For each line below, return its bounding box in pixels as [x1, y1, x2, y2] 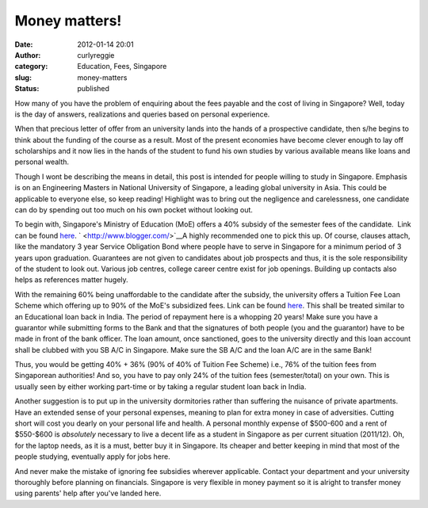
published [77, 84, 110, 94]
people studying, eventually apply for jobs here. [14, 452, 170, 461]
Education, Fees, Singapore [77, 62, 167, 71]
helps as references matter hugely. [14, 275, 128, 285]
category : [14, 62, 48, 71]
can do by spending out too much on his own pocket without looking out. [14, 205, 254, 215]
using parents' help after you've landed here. [14, 488, 162, 498]
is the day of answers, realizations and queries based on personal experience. [14, 109, 270, 119]
